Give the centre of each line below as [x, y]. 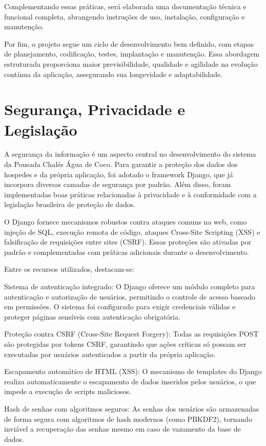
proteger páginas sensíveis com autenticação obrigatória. [92, 316]
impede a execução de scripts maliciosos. [68, 391]
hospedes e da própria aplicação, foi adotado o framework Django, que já [119, 174]
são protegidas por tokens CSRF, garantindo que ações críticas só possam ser [125, 343]
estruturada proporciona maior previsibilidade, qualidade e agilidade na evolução [131, 63]
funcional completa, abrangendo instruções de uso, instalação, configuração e [125, 16]
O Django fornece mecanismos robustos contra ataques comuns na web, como [126, 222]
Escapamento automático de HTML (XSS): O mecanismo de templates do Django [133, 371]
